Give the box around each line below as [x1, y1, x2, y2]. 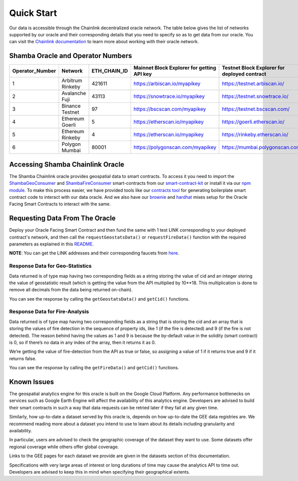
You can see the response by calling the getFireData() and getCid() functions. [9, 365, 179, 371]
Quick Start [9, 7, 57, 18]
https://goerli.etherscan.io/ [222, 118, 285, 125]
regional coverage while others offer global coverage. [9, 444, 119, 450]
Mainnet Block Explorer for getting [133, 65, 217, 72]
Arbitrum [61, 77, 82, 84]
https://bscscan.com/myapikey [133, 106, 206, 113]
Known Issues [9, 378, 54, 386]
